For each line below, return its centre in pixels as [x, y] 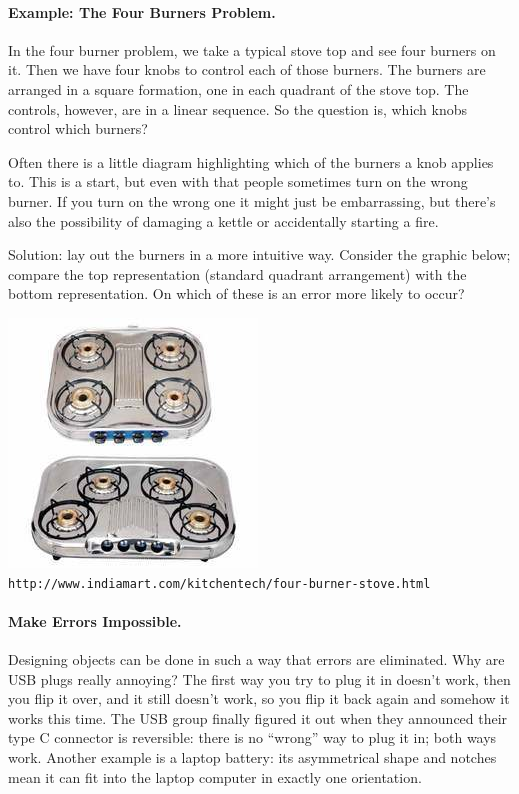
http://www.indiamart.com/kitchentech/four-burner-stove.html [219, 583]
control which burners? [78, 128]
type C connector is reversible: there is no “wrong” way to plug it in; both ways [252, 737]
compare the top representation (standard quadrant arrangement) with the [237, 273]
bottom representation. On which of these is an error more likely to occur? [236, 293]
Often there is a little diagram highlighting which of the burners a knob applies [251, 161]
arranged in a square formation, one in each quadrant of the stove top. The [238, 88]
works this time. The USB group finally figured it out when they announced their [258, 717]
